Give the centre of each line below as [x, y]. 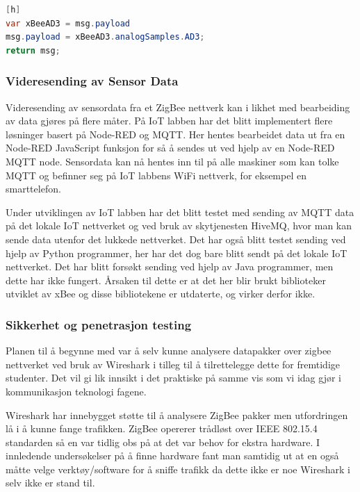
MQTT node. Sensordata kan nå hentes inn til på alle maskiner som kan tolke [172, 161]
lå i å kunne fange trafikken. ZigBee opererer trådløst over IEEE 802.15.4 [162, 428]
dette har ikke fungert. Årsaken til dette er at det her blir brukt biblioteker [166, 280]
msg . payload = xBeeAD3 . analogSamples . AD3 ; [105, 37]
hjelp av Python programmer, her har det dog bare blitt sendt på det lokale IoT [177, 253]
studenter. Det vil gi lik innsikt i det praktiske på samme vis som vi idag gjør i [173, 378]
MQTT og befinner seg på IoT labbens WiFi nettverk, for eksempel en [156, 175]
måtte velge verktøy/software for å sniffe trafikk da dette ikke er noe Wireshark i [178, 469]
